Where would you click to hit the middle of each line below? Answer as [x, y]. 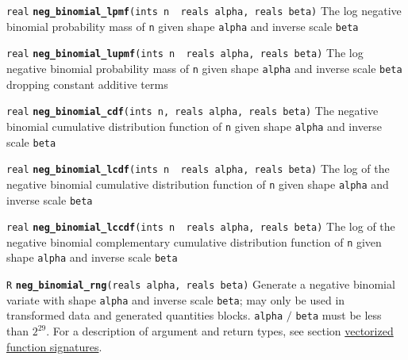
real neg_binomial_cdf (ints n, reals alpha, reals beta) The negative [192, 111]
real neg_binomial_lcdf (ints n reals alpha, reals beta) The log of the [198, 169]
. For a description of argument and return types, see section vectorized [220, 331]
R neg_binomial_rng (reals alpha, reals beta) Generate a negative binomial [201, 284]
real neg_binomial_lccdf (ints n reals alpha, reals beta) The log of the [201, 226]
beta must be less [339, 315]
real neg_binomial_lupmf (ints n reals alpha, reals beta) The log [185, 53]
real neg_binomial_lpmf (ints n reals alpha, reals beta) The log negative [204, 10]
